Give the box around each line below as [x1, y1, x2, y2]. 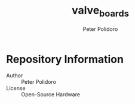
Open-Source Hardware [21, 91, 81, 98]
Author [6, 72, 23, 79]
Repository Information [6, 52, 124, 66]
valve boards [71, 4, 130, 19]
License [6, 84, 26, 92]
